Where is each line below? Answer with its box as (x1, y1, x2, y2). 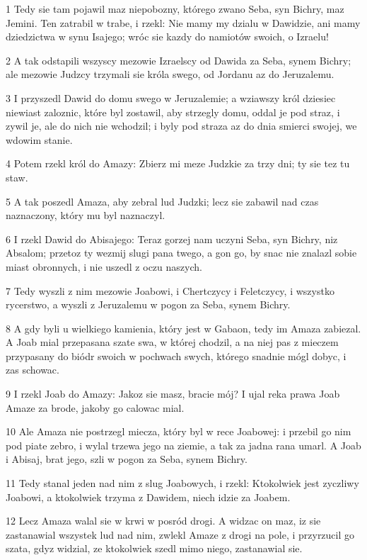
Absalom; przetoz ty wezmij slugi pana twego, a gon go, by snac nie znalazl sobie (6, 245, 357, 260)
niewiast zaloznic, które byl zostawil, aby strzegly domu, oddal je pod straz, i (6, 104, 340, 119)
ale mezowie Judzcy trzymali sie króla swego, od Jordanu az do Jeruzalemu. (6, 67, 334, 82)
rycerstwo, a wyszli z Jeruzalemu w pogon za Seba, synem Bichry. (6, 297, 291, 312)
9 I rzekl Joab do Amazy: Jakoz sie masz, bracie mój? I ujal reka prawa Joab (6, 386, 340, 401)
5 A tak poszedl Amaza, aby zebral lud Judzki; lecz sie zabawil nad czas (6, 194, 319, 208)
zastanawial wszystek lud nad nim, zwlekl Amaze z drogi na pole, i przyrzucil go (6, 527, 355, 542)
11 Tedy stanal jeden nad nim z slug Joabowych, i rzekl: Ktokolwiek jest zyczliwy (6, 476, 359, 491)
